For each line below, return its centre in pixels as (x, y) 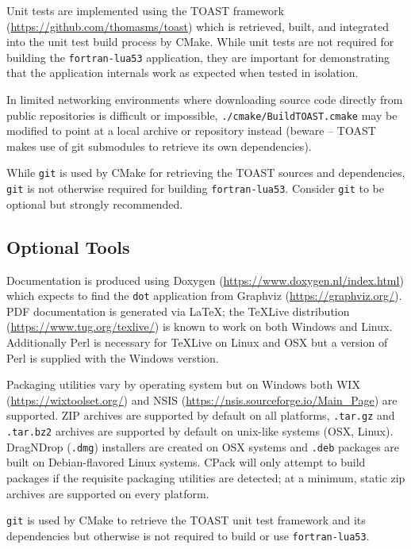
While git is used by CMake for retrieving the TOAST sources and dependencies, (206, 173)
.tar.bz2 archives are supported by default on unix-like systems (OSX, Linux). (200, 431)
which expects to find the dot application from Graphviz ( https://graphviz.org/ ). (204, 296)
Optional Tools (68, 246)
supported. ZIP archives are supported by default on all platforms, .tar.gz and (201, 415)
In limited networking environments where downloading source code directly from (205, 100)
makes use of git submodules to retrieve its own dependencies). (159, 146)
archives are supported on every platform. (108, 493)
